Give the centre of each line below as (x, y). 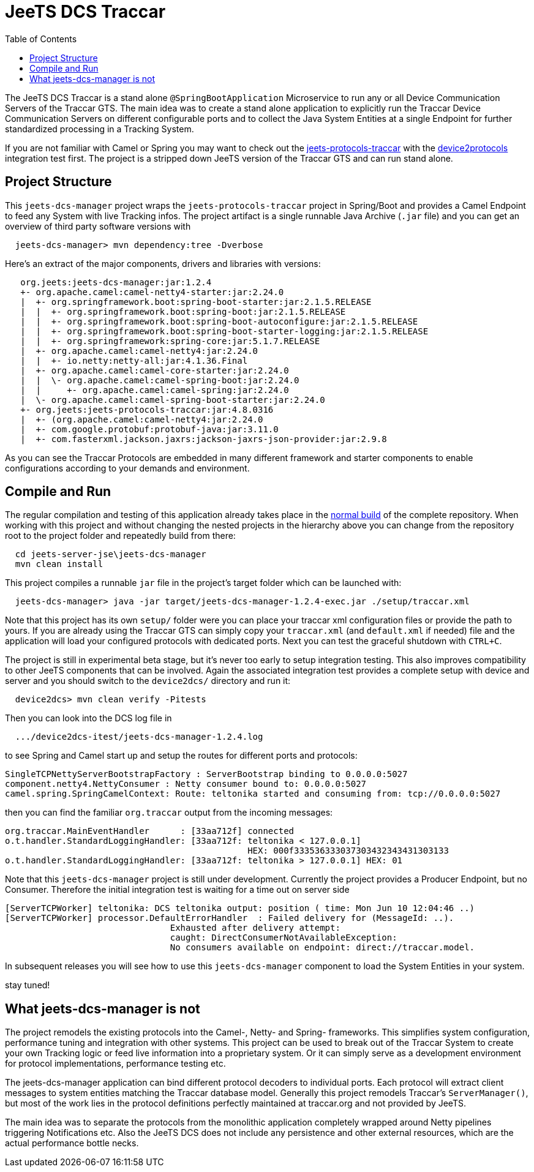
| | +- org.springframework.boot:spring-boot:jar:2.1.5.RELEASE (183, 311)
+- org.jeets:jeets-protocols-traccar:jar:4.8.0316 (147, 409)
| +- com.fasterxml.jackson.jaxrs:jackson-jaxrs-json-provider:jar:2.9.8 (204, 439)
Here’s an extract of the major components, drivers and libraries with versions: (163, 263)
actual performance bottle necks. (72, 1143)
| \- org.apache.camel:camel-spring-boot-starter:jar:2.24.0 (173, 400)
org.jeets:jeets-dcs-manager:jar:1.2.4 (116, 282)
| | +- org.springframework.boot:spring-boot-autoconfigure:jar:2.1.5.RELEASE (219, 321)
